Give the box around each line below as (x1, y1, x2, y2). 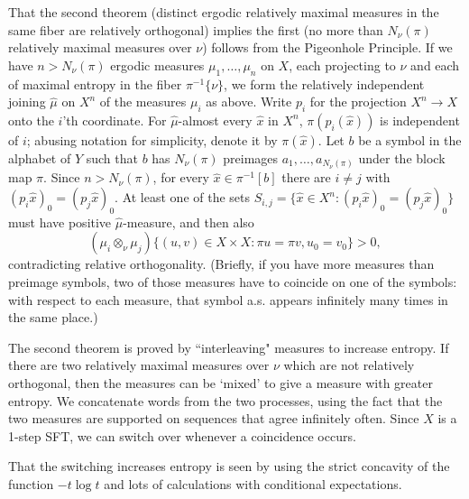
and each (410, 55, 460, 74)
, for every (152, 168, 209, 187)
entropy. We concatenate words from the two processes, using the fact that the (8, 391, 443, 410)
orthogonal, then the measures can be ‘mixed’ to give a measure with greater (8, 374, 433, 393)
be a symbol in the (358, 130, 462, 149)
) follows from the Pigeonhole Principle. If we (202, 38, 453, 57)
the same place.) (8, 308, 98, 327)
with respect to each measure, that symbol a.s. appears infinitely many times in (8, 290, 448, 309)
